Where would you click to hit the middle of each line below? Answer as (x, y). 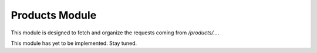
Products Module (54, 15)
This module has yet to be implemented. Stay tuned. (74, 43)
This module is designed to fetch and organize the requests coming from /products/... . (115, 33)
